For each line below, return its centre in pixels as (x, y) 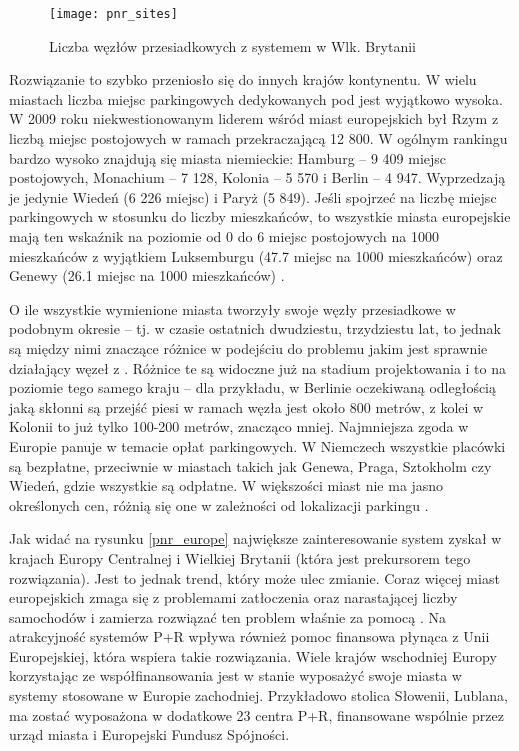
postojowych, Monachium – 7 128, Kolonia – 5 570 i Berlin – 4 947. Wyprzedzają (257, 177)
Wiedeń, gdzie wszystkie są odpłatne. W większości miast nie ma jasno (226, 485)
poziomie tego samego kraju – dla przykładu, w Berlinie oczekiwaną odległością (253, 387)
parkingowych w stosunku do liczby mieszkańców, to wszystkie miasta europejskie (260, 216)
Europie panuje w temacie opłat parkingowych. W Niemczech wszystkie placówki (257, 445)
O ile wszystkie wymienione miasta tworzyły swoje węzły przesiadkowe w (232, 308)
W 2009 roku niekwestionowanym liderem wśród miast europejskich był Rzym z (254, 118)
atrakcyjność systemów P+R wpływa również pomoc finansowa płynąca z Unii (249, 636)
